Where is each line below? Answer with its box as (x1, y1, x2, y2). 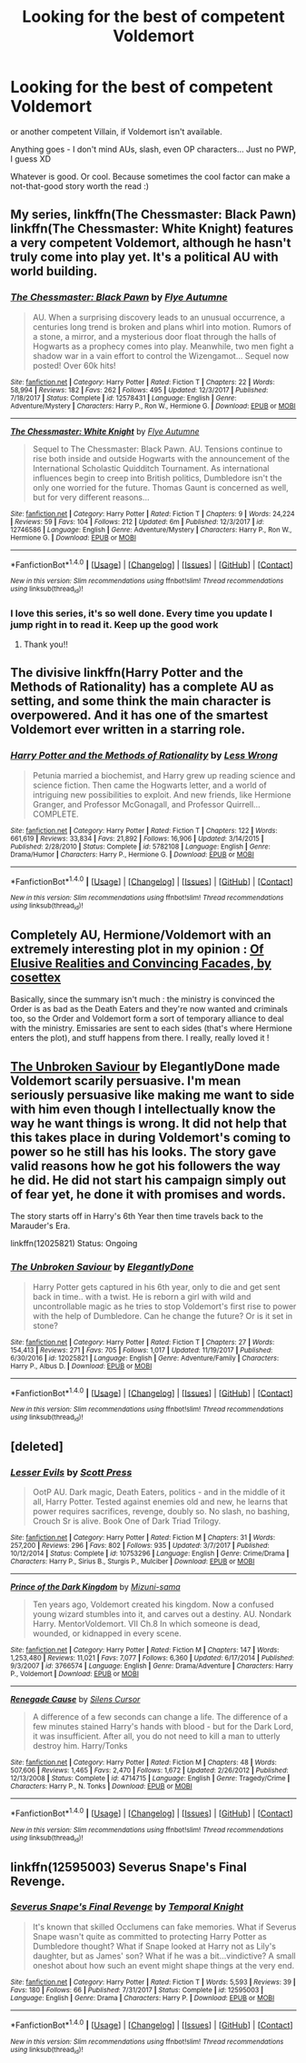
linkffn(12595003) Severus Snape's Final (10, 1860, 248, 1875)
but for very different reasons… (32, 491, 150, 502)
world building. (10, 263, 98, 279)
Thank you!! (23, 639, 69, 650)
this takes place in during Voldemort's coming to (10, 1129, 291, 1146)
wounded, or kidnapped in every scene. (32, 1628, 182, 1639)
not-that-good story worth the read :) (10, 180, 149, 192)
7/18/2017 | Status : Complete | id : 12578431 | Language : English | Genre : (10, 393, 237, 402)
